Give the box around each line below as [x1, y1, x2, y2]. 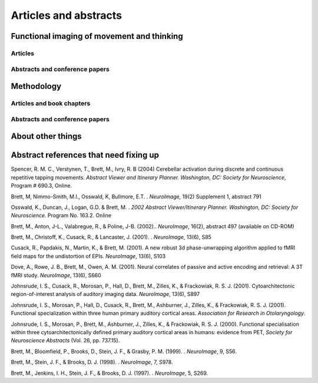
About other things [11, 131, 82, 141]
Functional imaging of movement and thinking [11, 31, 183, 41]
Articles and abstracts [11, 9, 122, 22]
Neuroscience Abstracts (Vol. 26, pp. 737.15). [11, 337, 120, 344]
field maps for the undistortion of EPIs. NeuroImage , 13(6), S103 [11, 252, 166, 259]
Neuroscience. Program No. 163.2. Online [11, 212, 112, 219]
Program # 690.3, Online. [11, 182, 72, 189]
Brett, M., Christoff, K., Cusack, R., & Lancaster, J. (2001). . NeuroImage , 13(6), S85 [11, 234, 212, 241]
